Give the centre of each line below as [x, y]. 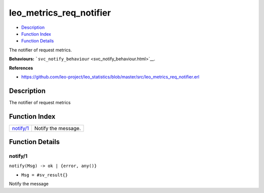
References [21, 68]
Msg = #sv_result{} [44, 175]
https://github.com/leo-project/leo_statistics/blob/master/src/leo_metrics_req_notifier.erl [110, 77]
